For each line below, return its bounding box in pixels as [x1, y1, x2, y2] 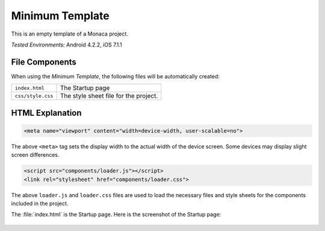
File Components [11, 57, 76, 67]
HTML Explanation [11, 107, 82, 118]
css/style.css [14, 92, 54, 99]
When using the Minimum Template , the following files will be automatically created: [11, 72, 220, 80]
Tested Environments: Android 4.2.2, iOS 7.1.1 [11, 41, 123, 48]
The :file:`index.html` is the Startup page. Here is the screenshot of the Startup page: [11, 211, 221, 218]
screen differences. [11, 151, 60, 159]
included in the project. [11, 200, 69, 207]
